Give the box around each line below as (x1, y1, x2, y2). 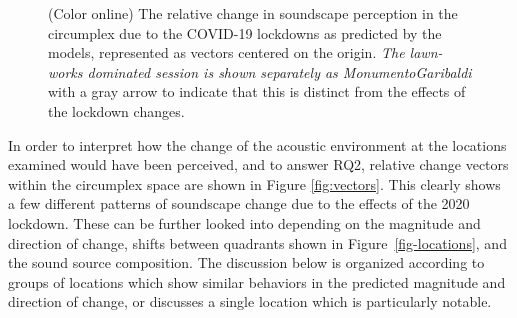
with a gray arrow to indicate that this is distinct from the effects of (48, 81, 466, 102)
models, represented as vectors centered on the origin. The (48, 42, 405, 63)
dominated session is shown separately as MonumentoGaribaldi (87, 61, 472, 82)
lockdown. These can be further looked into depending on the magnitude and (8, 212, 481, 233)
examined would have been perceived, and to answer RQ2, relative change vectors (8, 154, 509, 175)
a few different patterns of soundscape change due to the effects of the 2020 (8, 193, 470, 214)
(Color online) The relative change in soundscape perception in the (48, 3, 458, 23)
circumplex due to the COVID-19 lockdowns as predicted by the (48, 22, 442, 43)
